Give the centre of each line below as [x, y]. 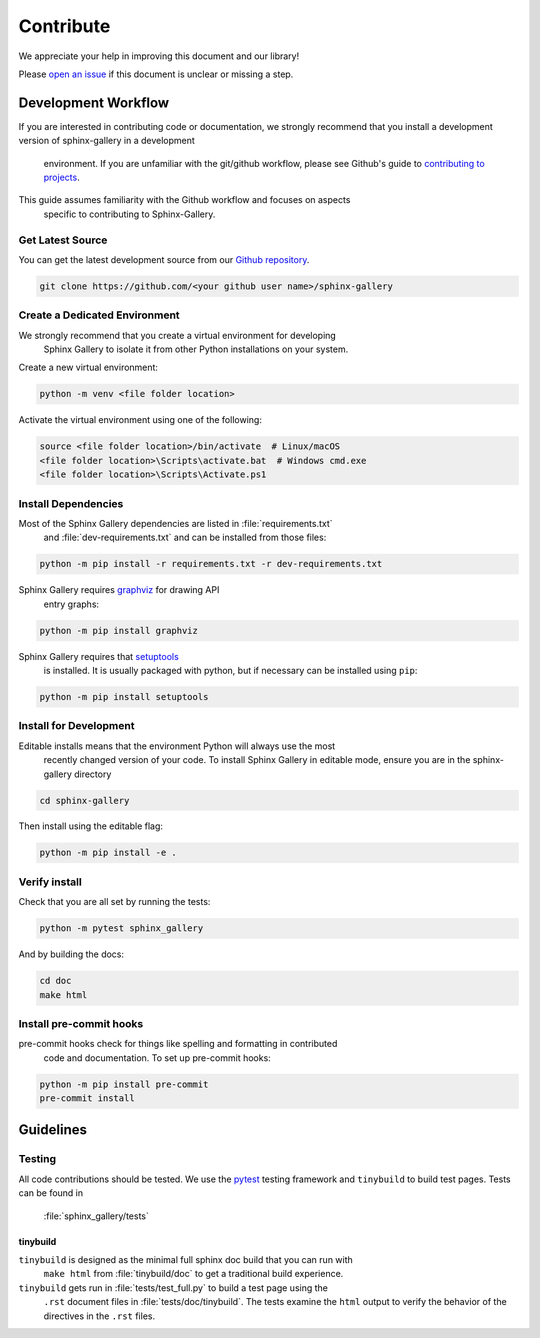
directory [92, 774]
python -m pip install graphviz [119, 630]
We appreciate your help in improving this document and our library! [159, 56]
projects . [61, 177]
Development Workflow [94, 102]
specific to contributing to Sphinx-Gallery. [129, 214]
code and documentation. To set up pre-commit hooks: [157, 1057]
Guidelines [52, 1130]
